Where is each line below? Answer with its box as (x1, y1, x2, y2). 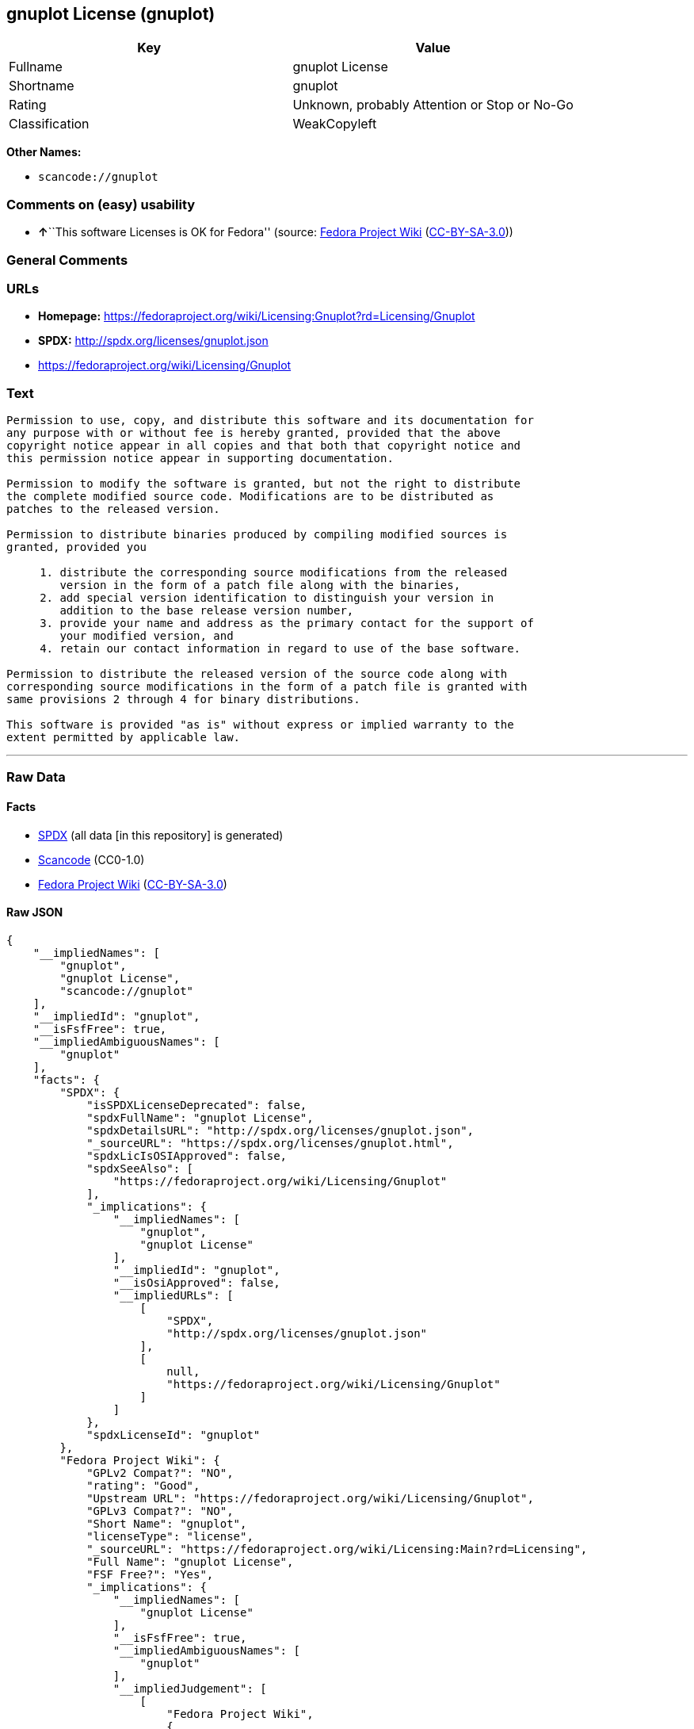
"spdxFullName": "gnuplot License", (86, 1111, 314, 1124)
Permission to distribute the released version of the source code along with (6, 668, 508, 681)
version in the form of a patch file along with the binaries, (59, 579, 461, 592)
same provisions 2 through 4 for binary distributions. (6, 693, 360, 706)
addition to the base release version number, (59, 604, 354, 618)
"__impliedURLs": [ (112, 1288, 234, 1302)
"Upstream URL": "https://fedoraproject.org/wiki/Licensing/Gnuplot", (86, 1491, 534, 1505)
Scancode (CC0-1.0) (38, 852, 145, 866)
